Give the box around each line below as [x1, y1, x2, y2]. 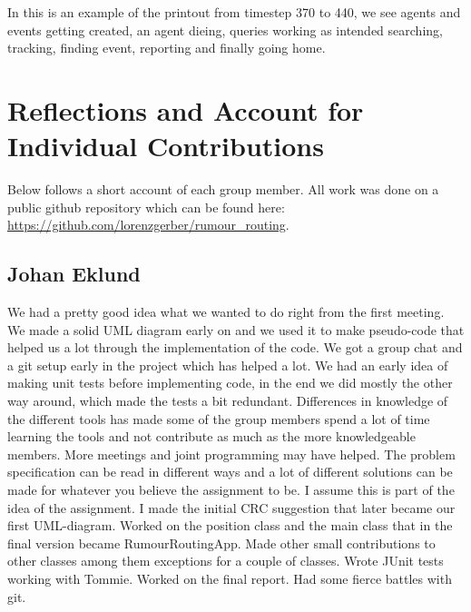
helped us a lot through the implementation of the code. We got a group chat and [7, 338, 463, 357]
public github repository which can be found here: [7, 197, 285, 216]
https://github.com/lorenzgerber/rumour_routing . [7, 215, 289, 234]
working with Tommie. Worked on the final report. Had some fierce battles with [7, 568, 452, 587]
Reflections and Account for [7, 91, 364, 128]
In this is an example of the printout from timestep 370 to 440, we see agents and [7, 3, 461, 21]
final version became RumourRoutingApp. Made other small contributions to [7, 533, 436, 552]
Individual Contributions [7, 127, 324, 164]
